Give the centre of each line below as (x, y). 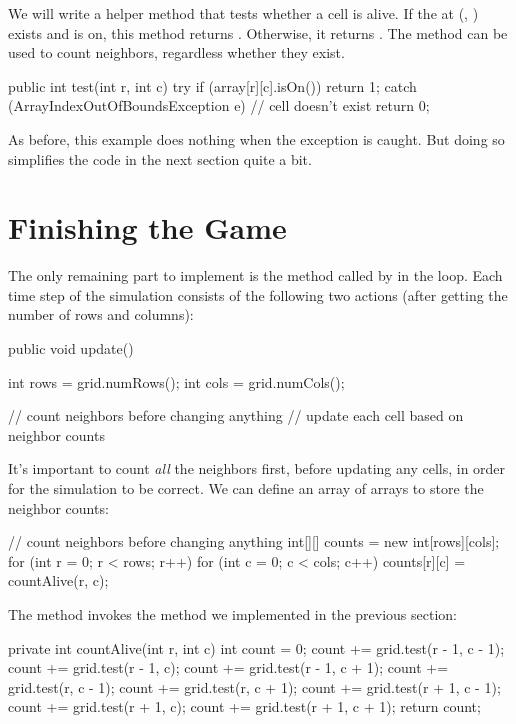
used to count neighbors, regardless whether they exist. (176, 52)
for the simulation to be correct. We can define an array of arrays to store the (246, 488)
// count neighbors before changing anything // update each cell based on (236, 415)
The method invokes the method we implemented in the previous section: (233, 614)
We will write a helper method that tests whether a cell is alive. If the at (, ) (243, 13)
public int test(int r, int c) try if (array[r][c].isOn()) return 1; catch (212, 85)
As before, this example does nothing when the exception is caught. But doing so (256, 138)
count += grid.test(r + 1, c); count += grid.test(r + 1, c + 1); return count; (244, 706)
